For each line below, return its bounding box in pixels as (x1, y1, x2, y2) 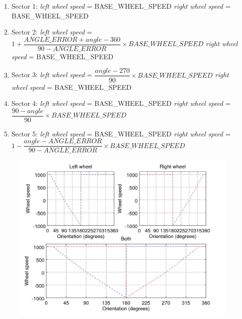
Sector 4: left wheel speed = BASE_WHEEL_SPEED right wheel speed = (11, 98, 231, 108)
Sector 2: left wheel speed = (11, 27, 92, 37)
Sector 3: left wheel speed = (11, 69, 92, 80)
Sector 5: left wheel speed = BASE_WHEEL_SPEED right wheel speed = (11, 128, 231, 138)
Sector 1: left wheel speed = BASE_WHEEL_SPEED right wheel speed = (11, 1, 231, 11)
